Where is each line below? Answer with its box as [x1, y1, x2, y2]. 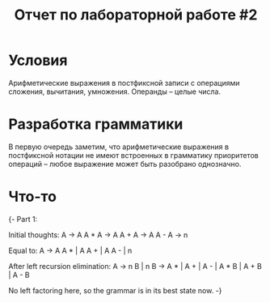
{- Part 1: [8, 214, 38, 224]
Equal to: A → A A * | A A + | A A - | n [8, 245, 133, 255]
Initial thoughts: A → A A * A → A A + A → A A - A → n [8, 229, 188, 240]
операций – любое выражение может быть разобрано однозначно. [8, 159, 242, 169]
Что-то [8, 188, 57, 206]
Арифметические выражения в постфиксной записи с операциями [8, 78, 240, 87]
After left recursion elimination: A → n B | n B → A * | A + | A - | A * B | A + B [8, 261, 263, 271]
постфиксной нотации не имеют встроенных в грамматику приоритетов [8, 150, 259, 160]
